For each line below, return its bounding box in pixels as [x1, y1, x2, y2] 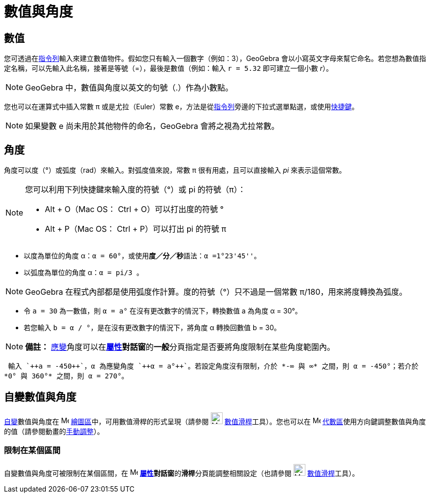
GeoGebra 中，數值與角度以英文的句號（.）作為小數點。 [25, 83, 233, 93]
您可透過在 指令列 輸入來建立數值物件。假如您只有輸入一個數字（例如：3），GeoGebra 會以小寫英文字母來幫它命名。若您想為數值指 [4, 54, 426, 63]
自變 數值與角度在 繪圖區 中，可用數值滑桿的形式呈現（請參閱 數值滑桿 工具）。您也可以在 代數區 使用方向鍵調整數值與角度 [4, 417, 426, 426]
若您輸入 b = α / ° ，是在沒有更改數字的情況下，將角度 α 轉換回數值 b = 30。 [24, 323, 281, 332]
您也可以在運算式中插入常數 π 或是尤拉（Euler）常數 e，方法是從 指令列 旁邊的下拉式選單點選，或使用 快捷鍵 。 [4, 102, 359, 111]
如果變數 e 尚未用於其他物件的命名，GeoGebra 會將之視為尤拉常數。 [25, 121, 279, 131]
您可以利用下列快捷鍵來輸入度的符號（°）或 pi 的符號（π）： [25, 185, 246, 195]
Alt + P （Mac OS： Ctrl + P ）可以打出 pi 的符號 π [45, 224, 227, 234]
